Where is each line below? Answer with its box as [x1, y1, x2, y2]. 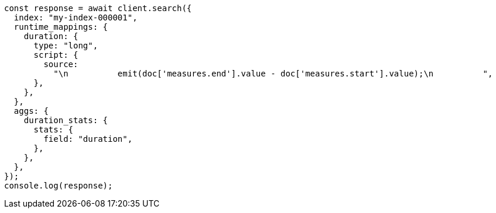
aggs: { [13, 106, 49, 116]
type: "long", [33, 41, 98, 50]
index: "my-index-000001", [13, 13, 138, 22]
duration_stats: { [23, 116, 108, 125]
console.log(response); [4, 181, 113, 190]
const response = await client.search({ [4, 4, 192, 13]
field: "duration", [43, 134, 133, 144]
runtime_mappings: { [13, 22, 108, 32]
